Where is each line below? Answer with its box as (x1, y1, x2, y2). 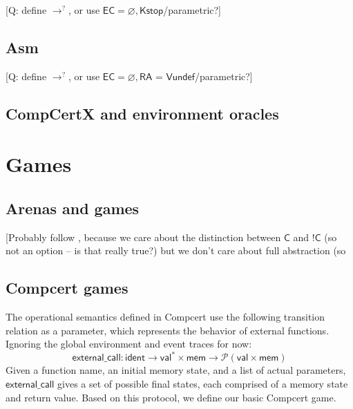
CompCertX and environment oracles (6, 102, 279, 124)
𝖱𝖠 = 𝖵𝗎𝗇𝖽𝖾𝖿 (139, 72, 195, 82)
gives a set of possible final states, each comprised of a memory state (57, 377, 348, 391)
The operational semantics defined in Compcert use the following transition (6, 310, 325, 324)
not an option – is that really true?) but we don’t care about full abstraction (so (6, 243, 346, 258)
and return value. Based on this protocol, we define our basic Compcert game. (6, 390, 336, 404)
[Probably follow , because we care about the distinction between (6, 229, 281, 244)
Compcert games (6, 277, 128, 298)
